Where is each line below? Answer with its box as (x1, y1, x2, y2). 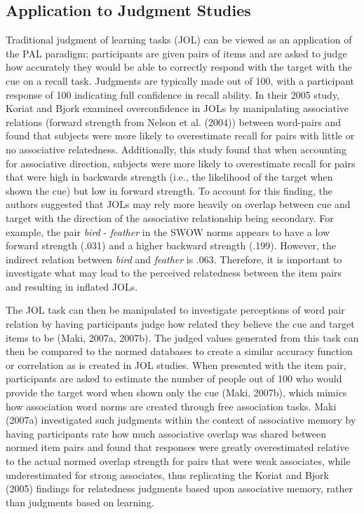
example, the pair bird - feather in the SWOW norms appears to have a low (6, 224, 330, 239)
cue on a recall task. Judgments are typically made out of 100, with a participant (6, 73, 355, 88)
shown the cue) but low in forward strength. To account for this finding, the (6, 183, 332, 197)
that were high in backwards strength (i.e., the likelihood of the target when (6, 169, 333, 184)
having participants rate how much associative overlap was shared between (6, 426, 327, 440)
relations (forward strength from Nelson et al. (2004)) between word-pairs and (6, 114, 342, 129)
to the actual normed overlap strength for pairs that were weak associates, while (6, 454, 351, 468)
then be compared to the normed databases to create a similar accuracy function (6, 344, 353, 359)
